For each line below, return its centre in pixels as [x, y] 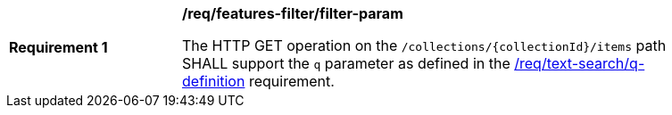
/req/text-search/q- [580, 63]
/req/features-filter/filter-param [293, 13]
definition [214, 81]
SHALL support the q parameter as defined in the [346, 63]
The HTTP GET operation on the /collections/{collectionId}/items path [424, 45]
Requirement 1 [58, 47]
